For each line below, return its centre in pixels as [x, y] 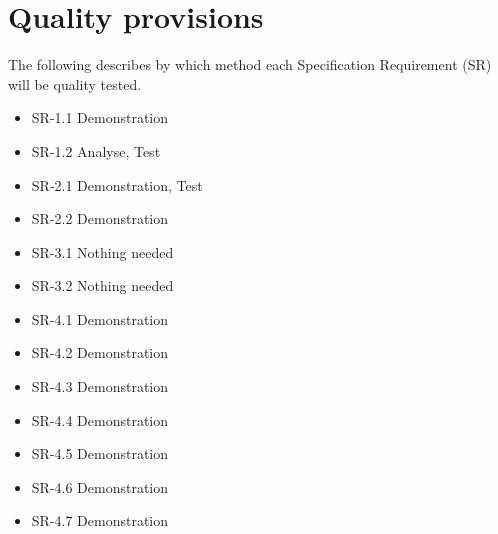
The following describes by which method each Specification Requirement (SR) [250, 64]
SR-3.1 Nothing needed [102, 251]
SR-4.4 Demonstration [100, 419]
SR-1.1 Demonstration [100, 117]
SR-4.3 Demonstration [100, 386]
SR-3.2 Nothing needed [102, 285]
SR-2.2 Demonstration [100, 218]
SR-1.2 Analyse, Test [96, 150]
